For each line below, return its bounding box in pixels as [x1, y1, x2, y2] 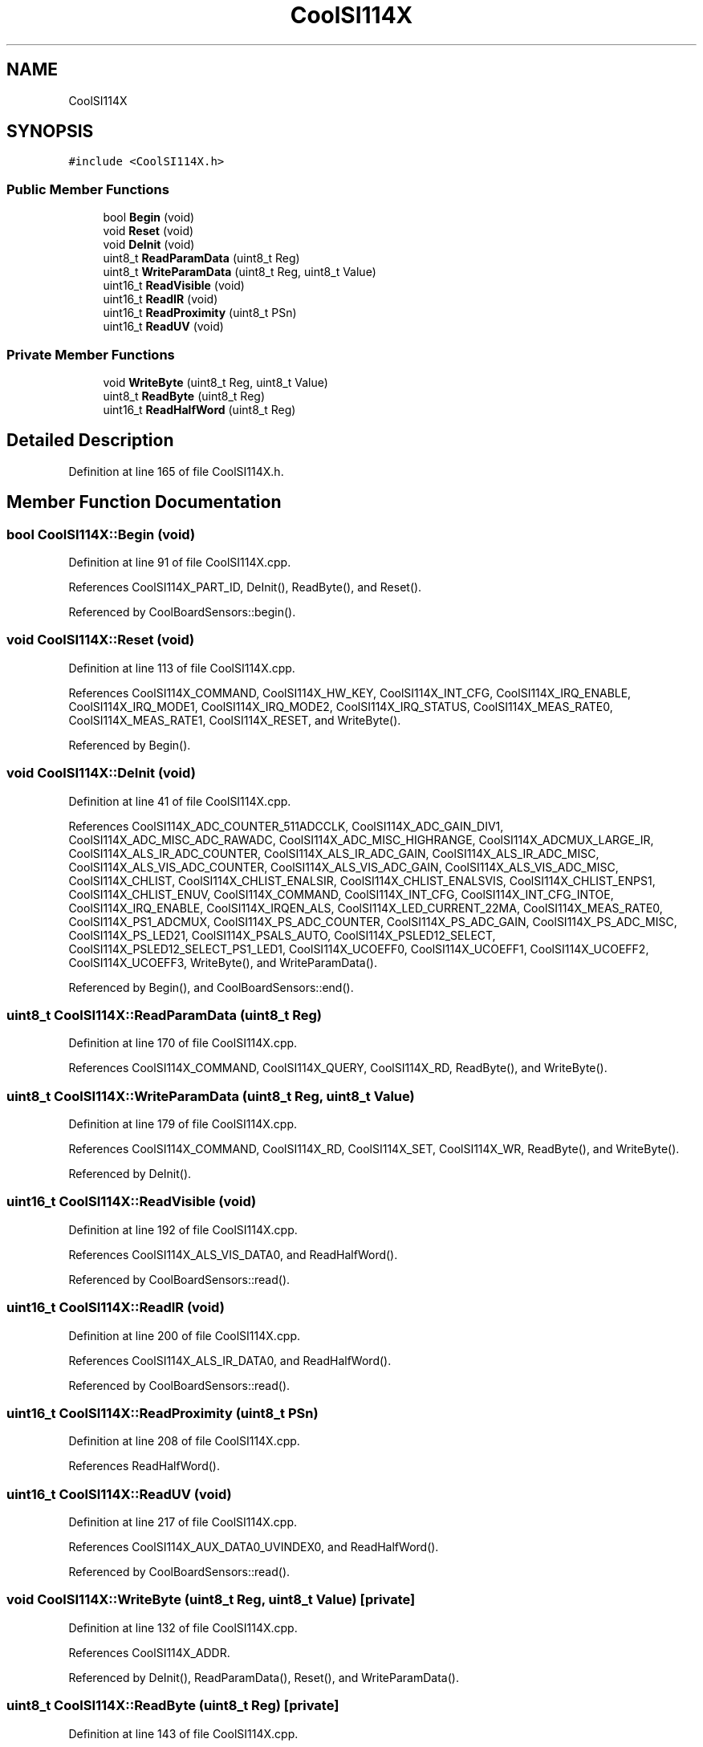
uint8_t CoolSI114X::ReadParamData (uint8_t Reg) [6, 1006, 323, 1023]
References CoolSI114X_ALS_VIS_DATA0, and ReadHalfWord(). [68, 1247, 398, 1261]
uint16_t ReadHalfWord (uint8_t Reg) [103, 402, 296, 416]
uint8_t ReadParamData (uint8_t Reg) [103, 251, 300, 266]
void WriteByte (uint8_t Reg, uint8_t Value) [103, 375, 328, 389]
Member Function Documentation [6, 492, 282, 513]
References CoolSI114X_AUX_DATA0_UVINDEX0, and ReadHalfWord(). [68, 1540, 439, 1554]
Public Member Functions [6, 181, 169, 197]
